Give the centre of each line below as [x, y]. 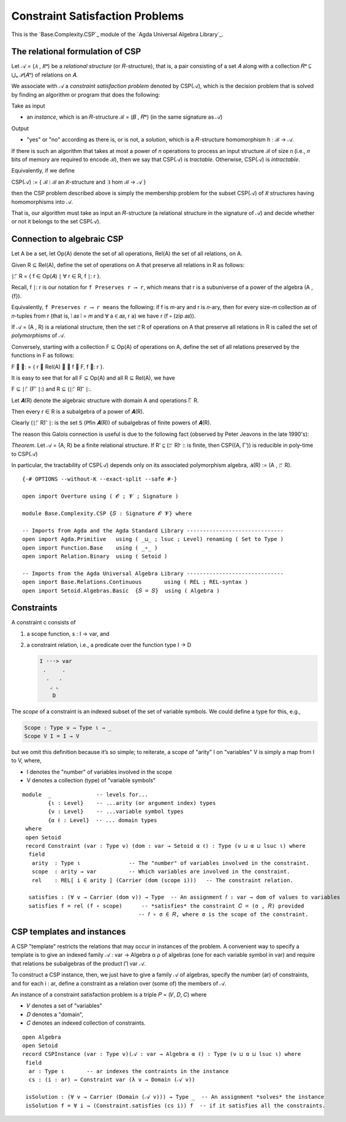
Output [20, 128]
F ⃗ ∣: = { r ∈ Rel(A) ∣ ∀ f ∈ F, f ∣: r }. [58, 367]
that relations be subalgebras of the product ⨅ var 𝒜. [79, 963]
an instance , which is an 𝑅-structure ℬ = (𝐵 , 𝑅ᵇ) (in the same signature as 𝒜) [125, 117]
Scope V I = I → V [52, 736]
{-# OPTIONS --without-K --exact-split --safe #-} [100, 479]
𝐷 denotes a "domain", [55, 1014]
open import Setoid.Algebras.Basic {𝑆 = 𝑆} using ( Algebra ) [121, 590]
